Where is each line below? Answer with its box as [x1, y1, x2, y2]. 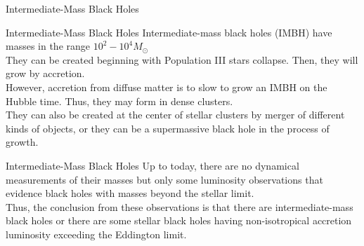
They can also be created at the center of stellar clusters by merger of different [6, 107, 345, 122]
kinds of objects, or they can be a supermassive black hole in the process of [6, 121, 330, 135]
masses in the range [6, 39, 91, 53]
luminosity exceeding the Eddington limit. [6, 226, 187, 241]
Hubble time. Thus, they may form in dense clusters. [6, 93, 233, 108]
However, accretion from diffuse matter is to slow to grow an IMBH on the [6, 79, 327, 94]
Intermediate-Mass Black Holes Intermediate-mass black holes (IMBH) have [6, 25, 332, 39]
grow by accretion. [6, 66, 85, 81]
